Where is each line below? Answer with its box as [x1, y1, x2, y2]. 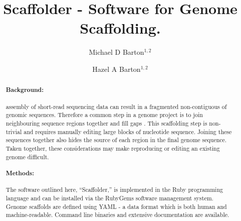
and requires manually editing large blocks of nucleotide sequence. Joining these [24, 127, 232, 136]
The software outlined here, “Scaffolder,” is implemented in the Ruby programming [6, 185, 223, 194]
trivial [6, 127, 22, 136]
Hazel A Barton [92, 63, 141, 74]
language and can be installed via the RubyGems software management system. [6, 194, 213, 202]
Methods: [6, 169, 34, 178]
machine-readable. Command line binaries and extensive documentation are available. [6, 210, 229, 219]
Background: [6, 85, 44, 94]
